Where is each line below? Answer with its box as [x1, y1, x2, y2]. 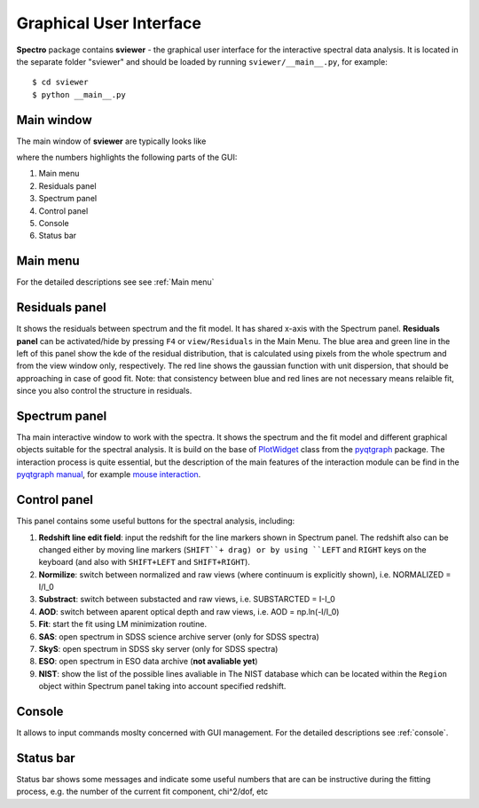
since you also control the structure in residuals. [16, 386, 192, 396]
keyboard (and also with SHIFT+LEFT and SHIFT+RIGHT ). [38, 557, 250, 568]
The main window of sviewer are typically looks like [16, 136, 207, 146]
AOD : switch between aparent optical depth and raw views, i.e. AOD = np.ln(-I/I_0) [38, 606, 340, 616]
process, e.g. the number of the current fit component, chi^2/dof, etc [16, 786, 269, 797]
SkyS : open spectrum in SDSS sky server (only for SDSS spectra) [38, 644, 279, 655]
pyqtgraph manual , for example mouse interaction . [16, 469, 201, 480]
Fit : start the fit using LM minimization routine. [38, 619, 208, 630]
